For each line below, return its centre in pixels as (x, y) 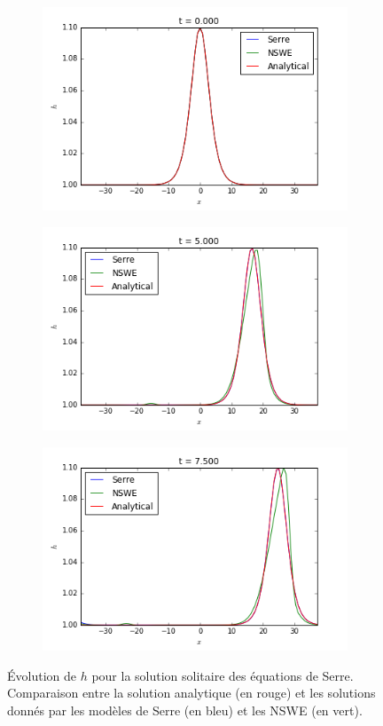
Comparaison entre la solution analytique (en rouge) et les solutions (191, 693)
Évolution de (42, 675)
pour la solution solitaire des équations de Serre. (223, 675)
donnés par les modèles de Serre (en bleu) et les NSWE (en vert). (185, 710)
